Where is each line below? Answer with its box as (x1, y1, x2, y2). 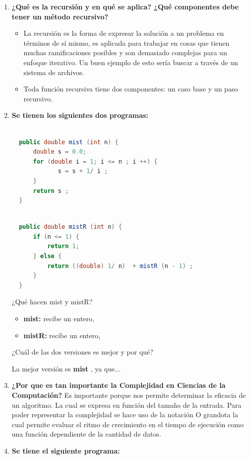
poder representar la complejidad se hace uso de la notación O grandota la (11, 409, 238, 420)
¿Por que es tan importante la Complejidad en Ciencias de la (11, 380, 226, 390)
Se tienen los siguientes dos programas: (11, 110, 148, 120)
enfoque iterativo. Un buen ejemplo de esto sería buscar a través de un (23, 57, 238, 67)
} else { (33, 253, 62, 260)
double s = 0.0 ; (33, 148, 87, 156)
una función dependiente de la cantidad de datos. (11, 429, 161, 439)
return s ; (33, 187, 69, 194)
